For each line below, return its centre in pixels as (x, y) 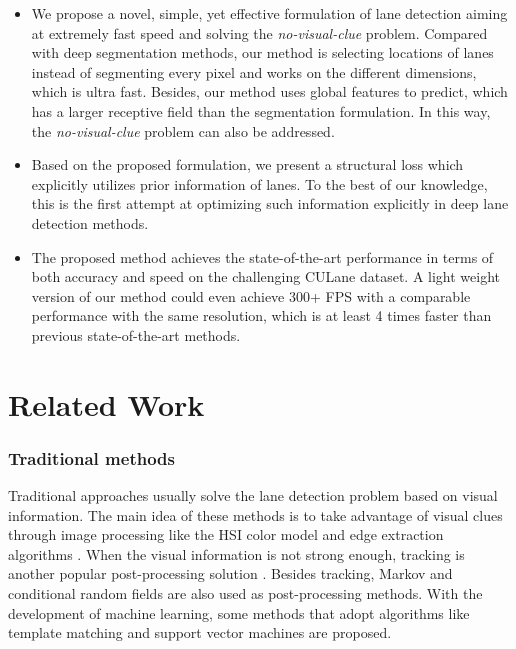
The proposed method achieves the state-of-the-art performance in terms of (262, 256)
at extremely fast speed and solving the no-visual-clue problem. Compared (259, 32)
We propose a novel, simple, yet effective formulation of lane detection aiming (269, 13)
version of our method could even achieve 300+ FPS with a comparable (251, 295)
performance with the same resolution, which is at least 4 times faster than (261, 315)
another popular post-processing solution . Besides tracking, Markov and (230, 573)
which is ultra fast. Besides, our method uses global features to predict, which (269, 91)
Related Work (106, 403)
